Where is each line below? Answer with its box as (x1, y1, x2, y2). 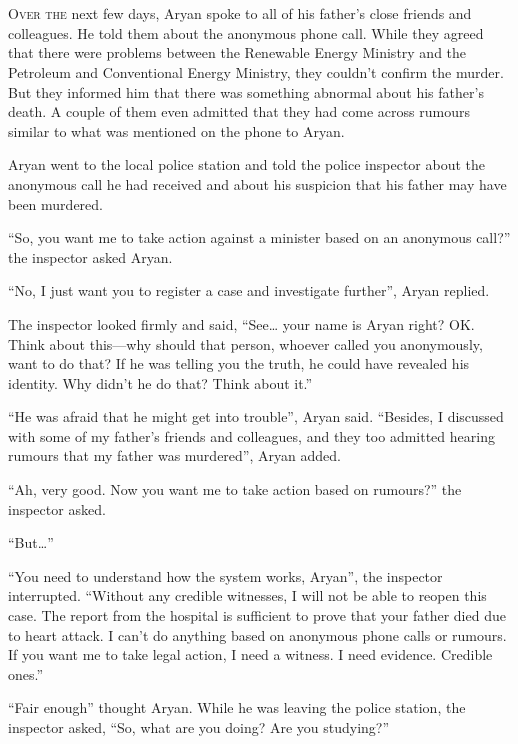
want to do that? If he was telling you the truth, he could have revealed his (8, 353, 470, 374)
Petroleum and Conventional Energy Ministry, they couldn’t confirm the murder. (8, 61, 504, 82)
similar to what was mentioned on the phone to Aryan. (8, 120, 345, 141)
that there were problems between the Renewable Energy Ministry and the (8, 42, 467, 63)
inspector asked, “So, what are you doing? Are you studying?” (8, 717, 390, 737)
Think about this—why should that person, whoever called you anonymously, (8, 333, 483, 354)
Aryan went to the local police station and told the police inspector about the (8, 154, 486, 175)
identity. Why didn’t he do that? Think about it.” (8, 372, 313, 393)
